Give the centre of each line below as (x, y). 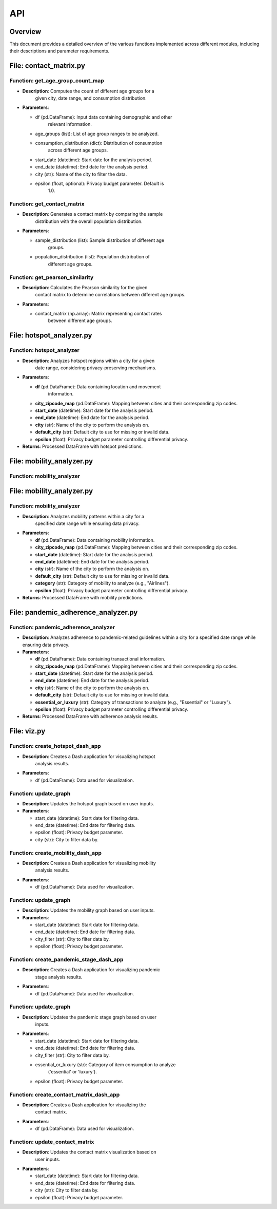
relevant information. (70, 124)
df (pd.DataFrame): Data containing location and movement (98, 386)
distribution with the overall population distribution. (89, 221)
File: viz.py (27, 731)
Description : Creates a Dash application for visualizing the (84, 1105)
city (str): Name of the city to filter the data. (81, 174)
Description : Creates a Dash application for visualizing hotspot (89, 756)
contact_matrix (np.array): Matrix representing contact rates (98, 314)
